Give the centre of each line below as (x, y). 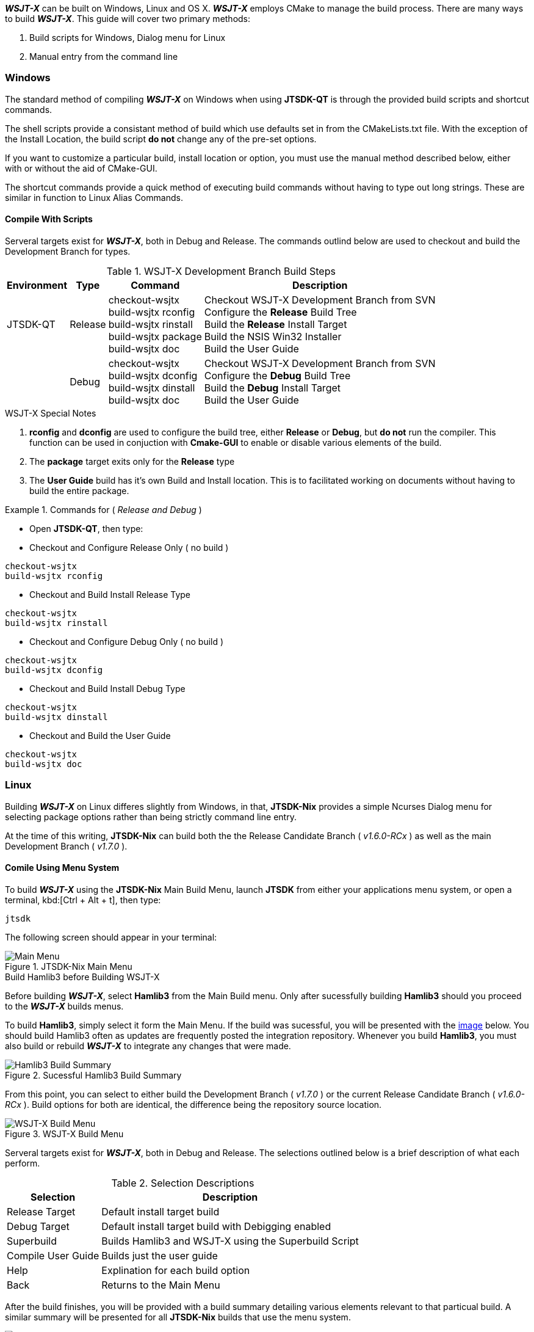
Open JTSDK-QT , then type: (86, 528)
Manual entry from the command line (104, 56)
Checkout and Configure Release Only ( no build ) (129, 547)
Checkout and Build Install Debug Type (107, 688)
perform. (23, 1163)
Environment (37, 285)
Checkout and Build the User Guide (100, 735)
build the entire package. (79, 490)
